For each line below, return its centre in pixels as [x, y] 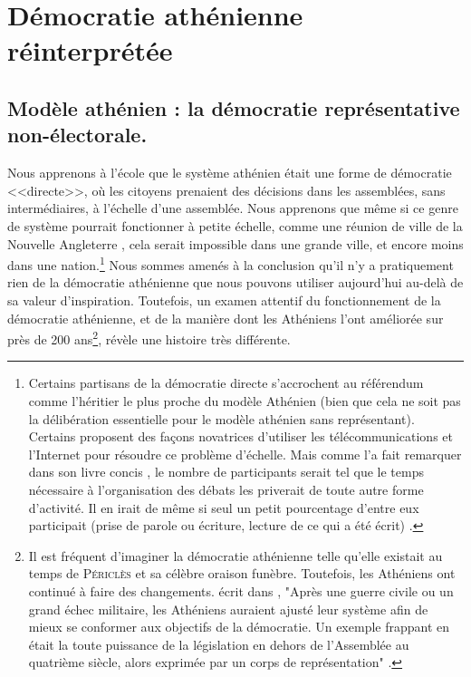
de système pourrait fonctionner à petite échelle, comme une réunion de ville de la [235, 225]
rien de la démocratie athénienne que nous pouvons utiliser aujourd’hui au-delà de [235, 282]
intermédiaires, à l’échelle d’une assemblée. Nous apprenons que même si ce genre [233, 208]
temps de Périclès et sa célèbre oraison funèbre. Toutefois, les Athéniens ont [242, 573]
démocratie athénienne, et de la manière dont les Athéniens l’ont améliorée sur [226, 318]
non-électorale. [77, 135]
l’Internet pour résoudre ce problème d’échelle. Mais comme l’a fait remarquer [245, 454]
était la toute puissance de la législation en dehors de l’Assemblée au [219, 644]
